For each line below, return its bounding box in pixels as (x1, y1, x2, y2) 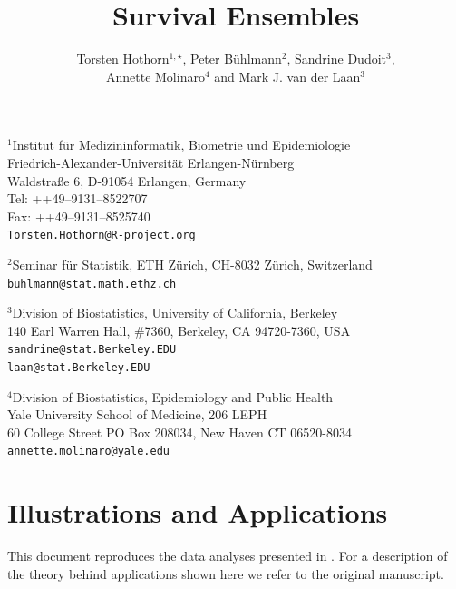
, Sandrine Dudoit (286, 49, 387, 68)
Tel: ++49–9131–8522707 (7, 189, 148, 208)
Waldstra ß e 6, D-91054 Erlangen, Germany (7, 171, 247, 190)
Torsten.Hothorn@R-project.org (7, 229, 196, 242)
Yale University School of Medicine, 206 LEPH (7, 405, 267, 424)
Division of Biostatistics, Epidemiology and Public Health (12, 387, 334, 406)
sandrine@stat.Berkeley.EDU (7, 343, 177, 357)
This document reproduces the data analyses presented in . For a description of (7, 546, 448, 565)
